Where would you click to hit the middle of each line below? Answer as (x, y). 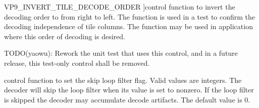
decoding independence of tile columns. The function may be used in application (128, 26)
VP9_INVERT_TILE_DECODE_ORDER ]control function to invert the (120, 7)
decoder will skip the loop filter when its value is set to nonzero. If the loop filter (129, 90)
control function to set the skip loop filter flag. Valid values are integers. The (123, 80)
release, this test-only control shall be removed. (77, 63)
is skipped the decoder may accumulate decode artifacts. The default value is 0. (127, 99)
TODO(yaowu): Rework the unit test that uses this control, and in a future (121, 53)
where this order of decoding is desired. (65, 36)
